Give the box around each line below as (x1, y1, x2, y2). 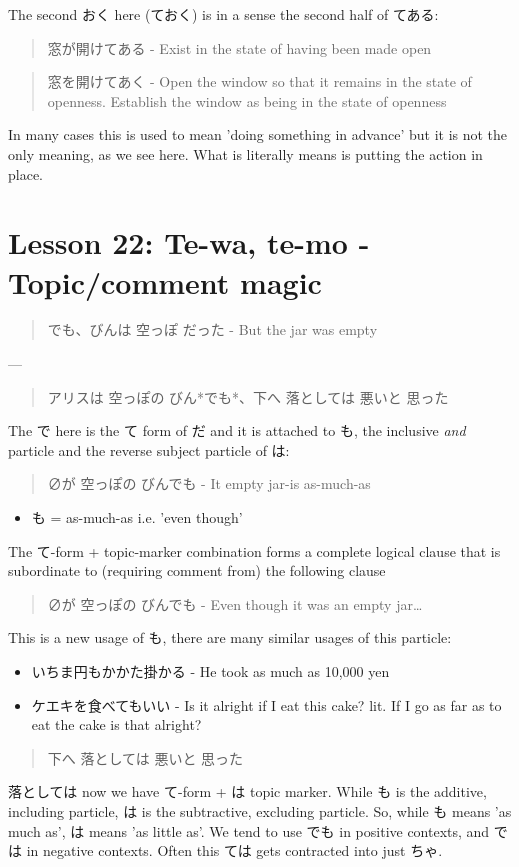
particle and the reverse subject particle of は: (8, 439, 290, 460)
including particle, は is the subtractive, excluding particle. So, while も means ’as (8, 800, 512, 821)
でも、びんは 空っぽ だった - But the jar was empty (47, 319, 378, 340)
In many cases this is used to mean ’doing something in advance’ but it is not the (8, 124, 508, 145)
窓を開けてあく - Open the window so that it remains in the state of (47, 71, 472, 92)
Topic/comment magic (8, 261, 322, 302)
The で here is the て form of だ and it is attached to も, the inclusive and (8, 420, 466, 441)
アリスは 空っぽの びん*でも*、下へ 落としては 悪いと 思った (47, 386, 449, 407)
